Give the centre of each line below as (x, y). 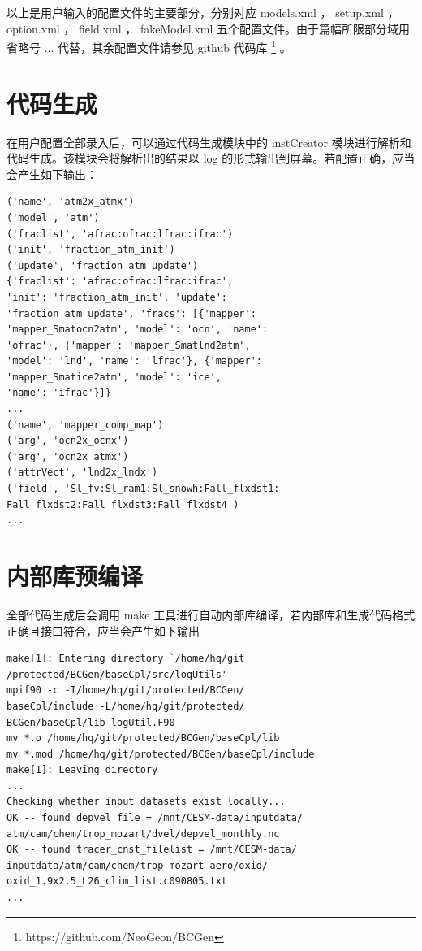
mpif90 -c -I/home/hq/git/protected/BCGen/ (126, 690)
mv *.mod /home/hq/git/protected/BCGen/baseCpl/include (161, 754)
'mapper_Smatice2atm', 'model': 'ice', (114, 377)
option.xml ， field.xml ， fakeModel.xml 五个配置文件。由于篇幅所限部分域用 (209, 28)
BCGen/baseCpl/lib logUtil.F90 (91, 722)
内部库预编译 (75, 575)
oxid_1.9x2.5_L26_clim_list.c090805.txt (117, 882)
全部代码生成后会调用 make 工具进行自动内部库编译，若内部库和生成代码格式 (211, 614)
